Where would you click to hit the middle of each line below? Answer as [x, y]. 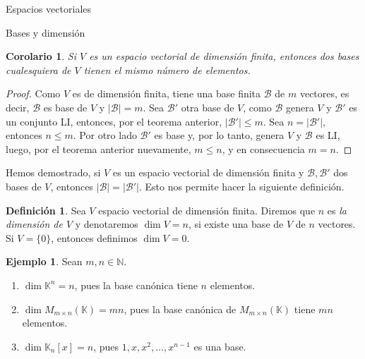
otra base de [208, 107]
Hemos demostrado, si [53, 172]
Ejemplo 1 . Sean [44, 261]
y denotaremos [107, 224]
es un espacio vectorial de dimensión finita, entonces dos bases [224, 56]
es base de [65, 107]
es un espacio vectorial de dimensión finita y [208, 172]
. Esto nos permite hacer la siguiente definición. [241, 186]
